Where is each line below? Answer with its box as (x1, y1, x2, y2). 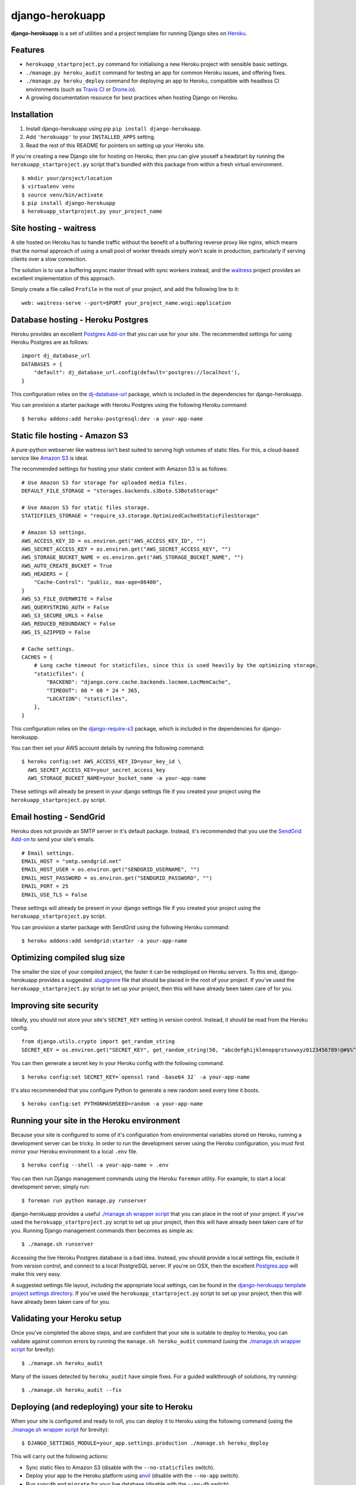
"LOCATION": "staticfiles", (46, 695, 128, 702)
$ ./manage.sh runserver (21, 1241, 94, 1247)
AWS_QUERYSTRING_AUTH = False (21, 604, 110, 611)
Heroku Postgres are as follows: (11, 339, 89, 346)
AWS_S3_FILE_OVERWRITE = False (21, 596, 113, 602)
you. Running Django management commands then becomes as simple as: (11, 1227, 194, 1234)
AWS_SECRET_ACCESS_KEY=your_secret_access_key (27, 766, 166, 773)
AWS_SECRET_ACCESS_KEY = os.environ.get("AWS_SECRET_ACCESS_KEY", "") (21, 545, 231, 552)
